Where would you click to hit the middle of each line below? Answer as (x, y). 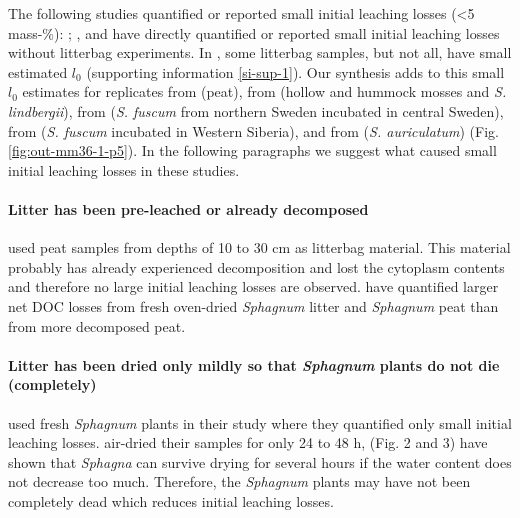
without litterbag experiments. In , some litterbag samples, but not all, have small (260, 52)
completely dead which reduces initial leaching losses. (171, 500)
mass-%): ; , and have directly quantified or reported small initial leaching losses (254, 32)
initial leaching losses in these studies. (124, 169)
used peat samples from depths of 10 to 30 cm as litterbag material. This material (259, 247)
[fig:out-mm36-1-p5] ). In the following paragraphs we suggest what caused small (252, 150)
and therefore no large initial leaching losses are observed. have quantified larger (253, 286)
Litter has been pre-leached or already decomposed (188, 208)
